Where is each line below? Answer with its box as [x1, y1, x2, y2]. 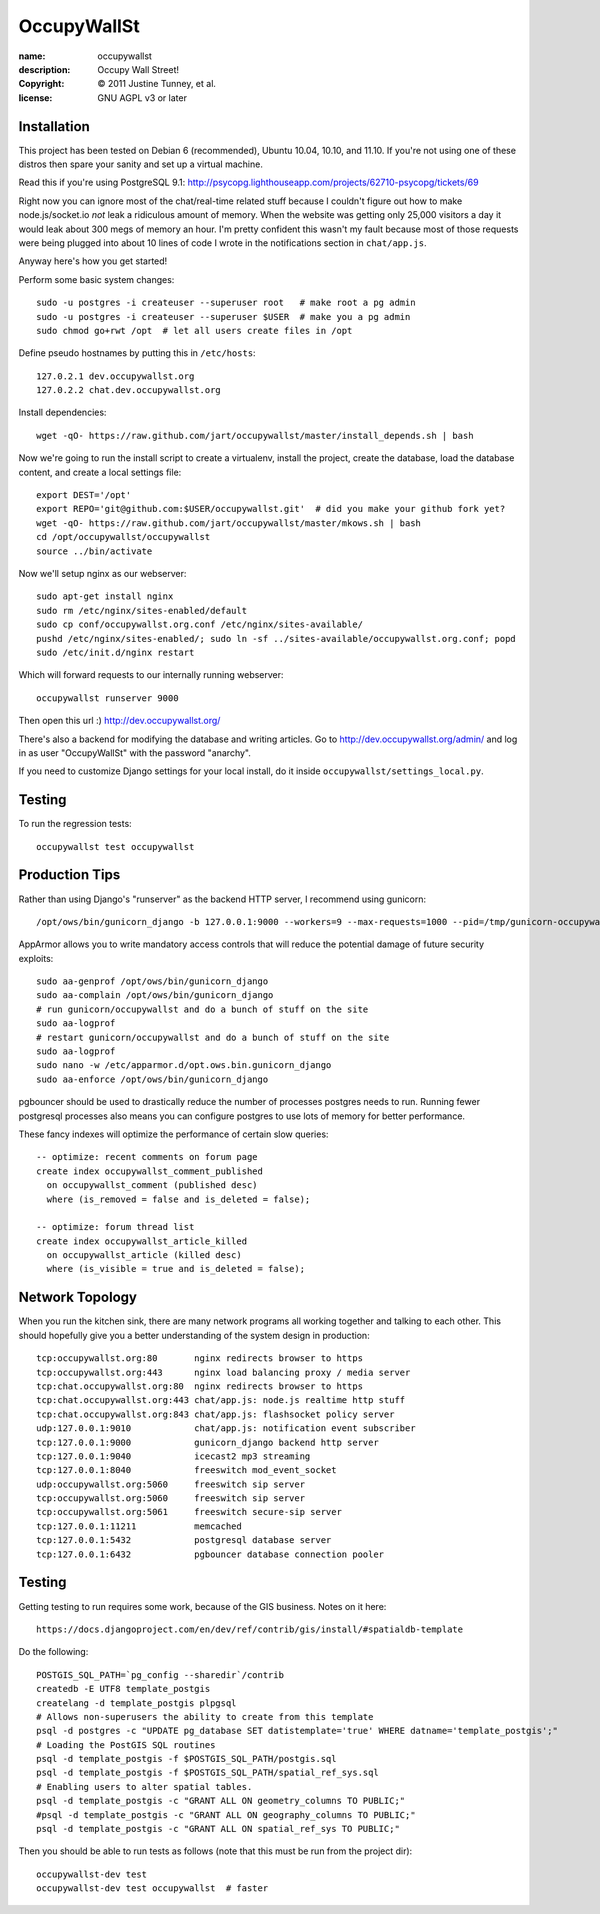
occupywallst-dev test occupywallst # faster [36, 1883, 269, 1894]
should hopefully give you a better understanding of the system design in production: [18, 1329, 370, 1341]
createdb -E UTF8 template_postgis [36, 1683, 211, 1695]
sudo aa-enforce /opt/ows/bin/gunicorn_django [36, 1073, 269, 1085]
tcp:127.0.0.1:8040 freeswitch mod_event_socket [36, 1465, 337, 1476]
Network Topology [18, 1289, 137, 1306]
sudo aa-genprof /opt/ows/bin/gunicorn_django [36, 976, 269, 987]
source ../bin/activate [36, 545, 153, 557]
